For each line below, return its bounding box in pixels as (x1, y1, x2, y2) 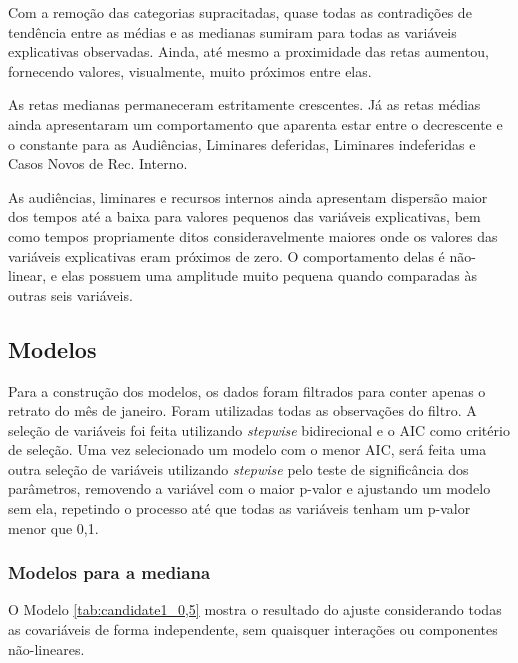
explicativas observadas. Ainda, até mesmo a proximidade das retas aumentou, (8, 41, 489, 62)
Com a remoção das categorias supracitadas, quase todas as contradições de (8, 2, 472, 22)
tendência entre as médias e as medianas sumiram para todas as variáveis (8, 21, 457, 42)
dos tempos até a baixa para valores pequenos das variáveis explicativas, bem (8, 206, 481, 227)
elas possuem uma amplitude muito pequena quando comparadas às (61, 265, 478, 286)
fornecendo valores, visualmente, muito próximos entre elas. (8, 60, 372, 81)
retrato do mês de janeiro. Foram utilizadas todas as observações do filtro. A (8, 400, 477, 421)
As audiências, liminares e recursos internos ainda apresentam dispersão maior (8, 186, 488, 207)
